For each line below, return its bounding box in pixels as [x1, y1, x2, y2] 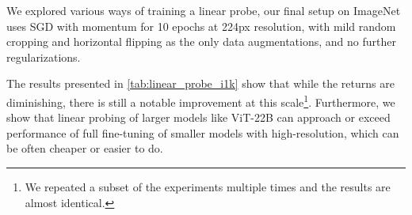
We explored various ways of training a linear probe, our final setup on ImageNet [6, 2, 401, 18]
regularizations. [6, 48, 81, 65]
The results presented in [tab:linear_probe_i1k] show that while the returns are [6, 75, 395, 92]
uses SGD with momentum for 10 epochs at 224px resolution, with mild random [6, 17, 396, 34]
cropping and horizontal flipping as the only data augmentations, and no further [6, 33, 396, 50]
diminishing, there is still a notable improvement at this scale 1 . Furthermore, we [6, 91, 395, 110]
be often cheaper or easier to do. [6, 140, 163, 157]
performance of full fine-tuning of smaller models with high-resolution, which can [6, 124, 399, 141]
